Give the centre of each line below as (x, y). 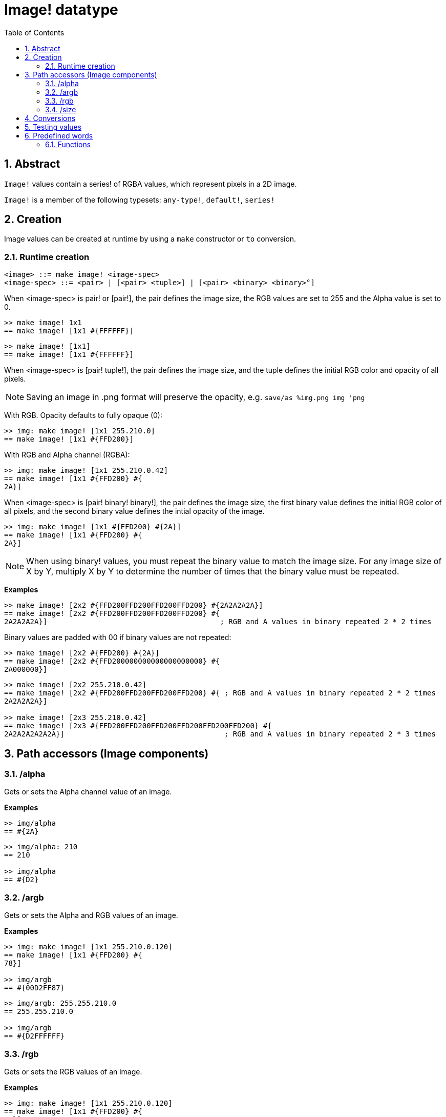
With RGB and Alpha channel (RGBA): (67, 455)
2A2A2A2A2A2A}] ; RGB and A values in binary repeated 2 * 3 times (220, 734)
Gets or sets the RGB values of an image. (73, 1071)
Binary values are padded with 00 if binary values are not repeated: (118, 637)
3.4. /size (61, 109)
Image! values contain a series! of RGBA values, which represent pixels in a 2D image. (151, 184)
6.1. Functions (68, 144)
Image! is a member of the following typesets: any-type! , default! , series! (140, 200)
